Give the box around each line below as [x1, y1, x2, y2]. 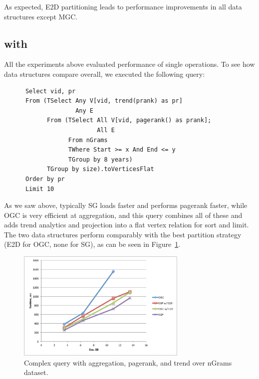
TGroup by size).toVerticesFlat [46, 166, 154, 173]
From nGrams [68, 136, 108, 144]
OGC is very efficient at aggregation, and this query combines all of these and [4, 209, 243, 220]
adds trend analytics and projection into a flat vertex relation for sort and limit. [4, 219, 249, 230]
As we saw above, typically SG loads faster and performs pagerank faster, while [4, 200, 248, 210]
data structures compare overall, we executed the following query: [4, 68, 205, 79]
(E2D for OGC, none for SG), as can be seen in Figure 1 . [4, 239, 181, 249]
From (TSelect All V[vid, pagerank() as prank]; [46, 117, 212, 124]
